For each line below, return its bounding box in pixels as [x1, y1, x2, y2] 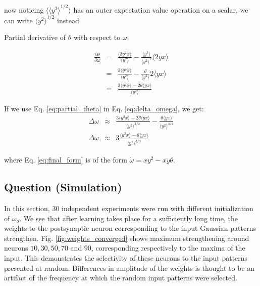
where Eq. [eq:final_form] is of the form [4, 154, 127, 165]
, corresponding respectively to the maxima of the [91, 242, 245, 253]
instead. [57, 15, 81, 25]
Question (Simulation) [4, 179, 122, 195]
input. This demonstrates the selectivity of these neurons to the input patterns [4, 253, 248, 263]
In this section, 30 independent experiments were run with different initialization [4, 203, 253, 214]
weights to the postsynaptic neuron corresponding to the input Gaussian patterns [4, 223, 256, 233]
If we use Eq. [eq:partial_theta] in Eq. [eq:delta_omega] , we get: [4, 103, 204, 114]
